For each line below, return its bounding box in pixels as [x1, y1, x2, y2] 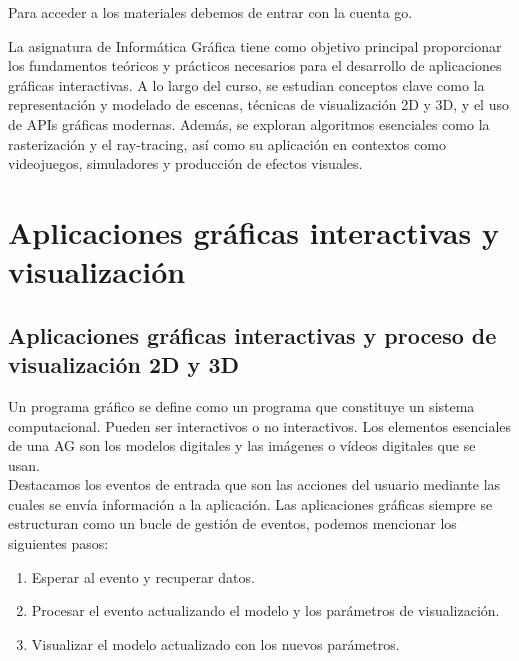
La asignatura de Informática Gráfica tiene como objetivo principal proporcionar [8, 35, 502, 56]
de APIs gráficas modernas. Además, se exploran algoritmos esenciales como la [8, 113, 490, 134]
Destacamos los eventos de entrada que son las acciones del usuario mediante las [8, 474, 501, 495]
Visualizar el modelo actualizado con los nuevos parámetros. [31, 633, 400, 654]
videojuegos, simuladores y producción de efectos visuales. [8, 153, 363, 174]
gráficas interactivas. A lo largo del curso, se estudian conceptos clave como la [8, 74, 485, 95]
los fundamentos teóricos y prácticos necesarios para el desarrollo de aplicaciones [8, 55, 502, 76]
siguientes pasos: [8, 533, 109, 554]
